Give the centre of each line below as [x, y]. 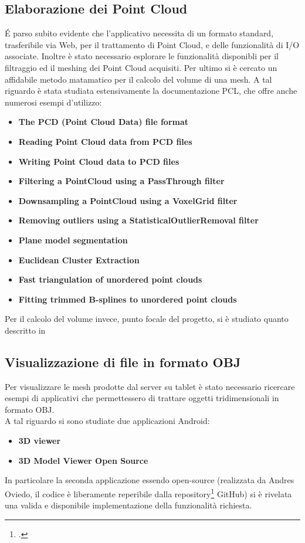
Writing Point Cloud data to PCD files [99, 161]
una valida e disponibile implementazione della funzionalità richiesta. [128, 505]
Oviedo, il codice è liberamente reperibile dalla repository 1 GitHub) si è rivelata [148, 493]
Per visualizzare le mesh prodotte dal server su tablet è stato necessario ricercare [150, 386]
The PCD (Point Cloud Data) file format [104, 122]
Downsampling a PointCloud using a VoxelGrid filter [128, 200]
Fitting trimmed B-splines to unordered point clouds [128, 299]
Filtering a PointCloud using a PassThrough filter [121, 181]
